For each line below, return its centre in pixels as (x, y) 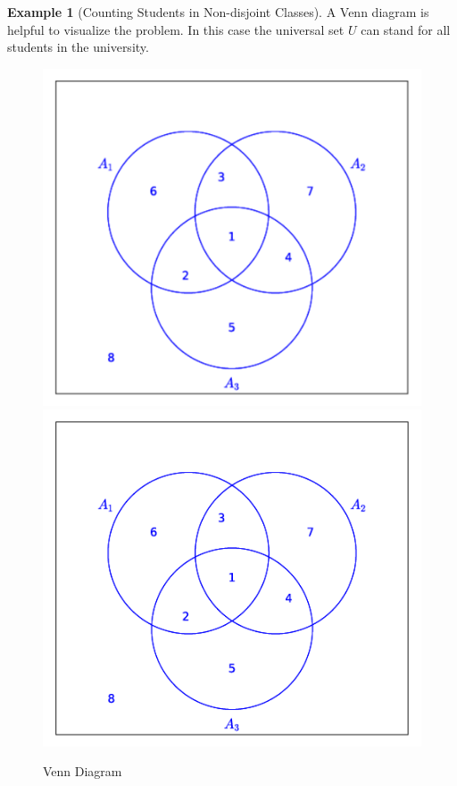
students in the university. (78, 47)
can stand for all (406, 29)
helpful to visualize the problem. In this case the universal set (176, 29)
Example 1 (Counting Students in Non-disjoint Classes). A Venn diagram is (218, 12)
